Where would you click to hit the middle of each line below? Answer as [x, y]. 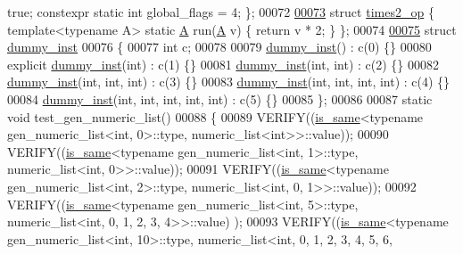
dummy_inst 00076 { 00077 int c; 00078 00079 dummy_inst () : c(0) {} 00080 [219, 47]
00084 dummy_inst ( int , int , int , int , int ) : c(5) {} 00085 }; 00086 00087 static [220, 98]
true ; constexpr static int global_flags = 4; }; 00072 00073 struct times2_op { [221, 12]
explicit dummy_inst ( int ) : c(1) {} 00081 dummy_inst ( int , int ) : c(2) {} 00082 [223, 64]
